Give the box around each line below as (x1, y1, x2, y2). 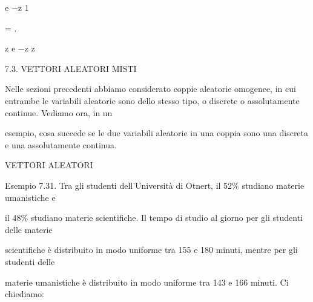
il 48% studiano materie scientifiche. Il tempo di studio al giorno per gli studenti (5, 211, 303, 224)
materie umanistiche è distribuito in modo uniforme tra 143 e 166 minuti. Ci (5, 275, 289, 288)
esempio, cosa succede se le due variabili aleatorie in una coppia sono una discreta (5, 126, 309, 139)
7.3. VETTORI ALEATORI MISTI (5, 62, 137, 74)
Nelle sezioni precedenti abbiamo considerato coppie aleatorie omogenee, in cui (5, 82, 296, 95)
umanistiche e (5, 191, 56, 203)
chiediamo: (5, 287, 44, 300)
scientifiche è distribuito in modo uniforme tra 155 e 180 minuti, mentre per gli (5, 243, 298, 256)
